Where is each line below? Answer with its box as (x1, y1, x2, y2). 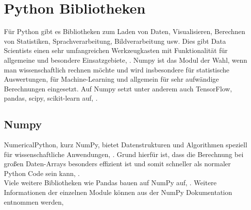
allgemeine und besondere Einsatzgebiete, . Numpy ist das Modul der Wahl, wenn (4, 54, 248, 65)
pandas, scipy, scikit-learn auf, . (4, 93, 98, 103)
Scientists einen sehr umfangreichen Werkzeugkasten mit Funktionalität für (4, 45, 228, 55)
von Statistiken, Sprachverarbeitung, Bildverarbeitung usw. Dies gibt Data (4, 35, 226, 46)
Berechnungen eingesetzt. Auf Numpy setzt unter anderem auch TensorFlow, (4, 83, 232, 93)
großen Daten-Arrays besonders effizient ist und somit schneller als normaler (4, 158, 231, 169)
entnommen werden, (4, 196, 64, 207)
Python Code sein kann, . (4, 168, 80, 178)
